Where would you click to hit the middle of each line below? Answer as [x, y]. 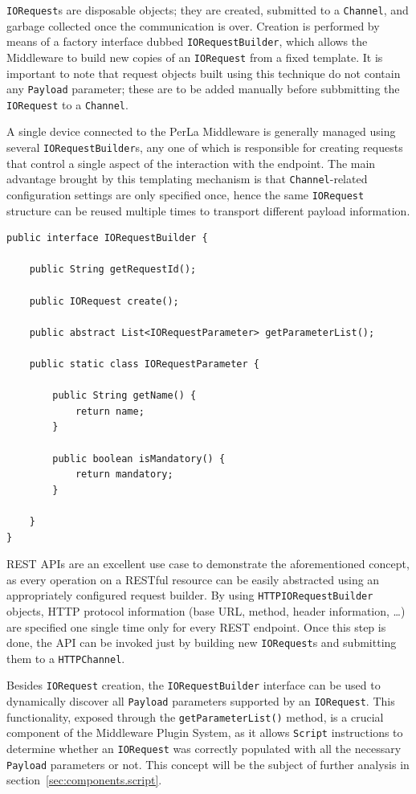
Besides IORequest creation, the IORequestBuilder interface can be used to [194, 685]
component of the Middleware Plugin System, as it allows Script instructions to [205, 733]
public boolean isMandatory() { [139, 458]
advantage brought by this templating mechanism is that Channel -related [187, 179]
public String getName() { [124, 396]
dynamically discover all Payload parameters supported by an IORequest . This [201, 701]
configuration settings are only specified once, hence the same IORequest [186, 194]
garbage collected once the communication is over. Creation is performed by [193, 25]
